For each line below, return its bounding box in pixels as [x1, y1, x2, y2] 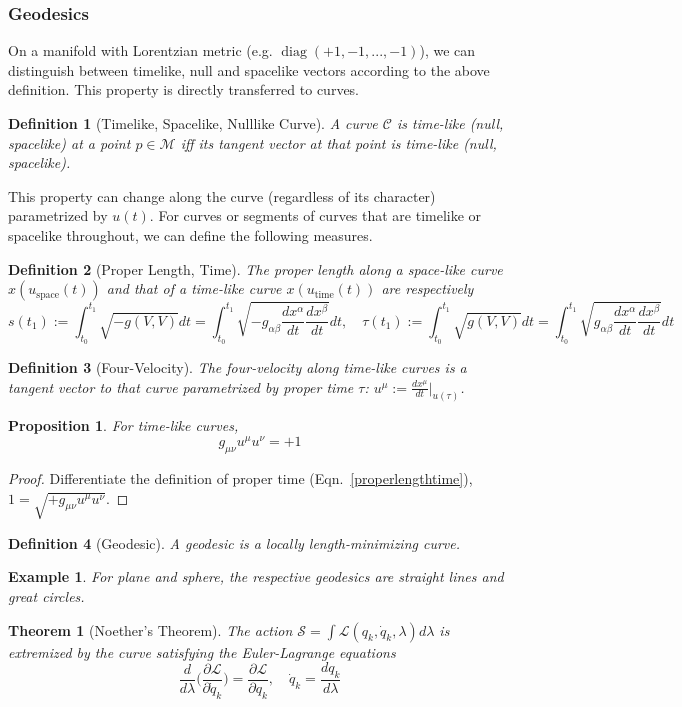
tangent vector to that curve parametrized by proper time [8, 376, 354, 397]
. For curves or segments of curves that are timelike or [149, 205, 482, 226]
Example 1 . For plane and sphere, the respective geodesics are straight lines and [8, 566, 504, 587]
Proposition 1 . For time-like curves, [8, 415, 239, 436]
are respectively [381, 278, 474, 299]
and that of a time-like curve [106, 278, 282, 299]
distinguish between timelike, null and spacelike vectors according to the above [8, 59, 490, 80]
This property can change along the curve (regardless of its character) [8, 185, 436, 206]
